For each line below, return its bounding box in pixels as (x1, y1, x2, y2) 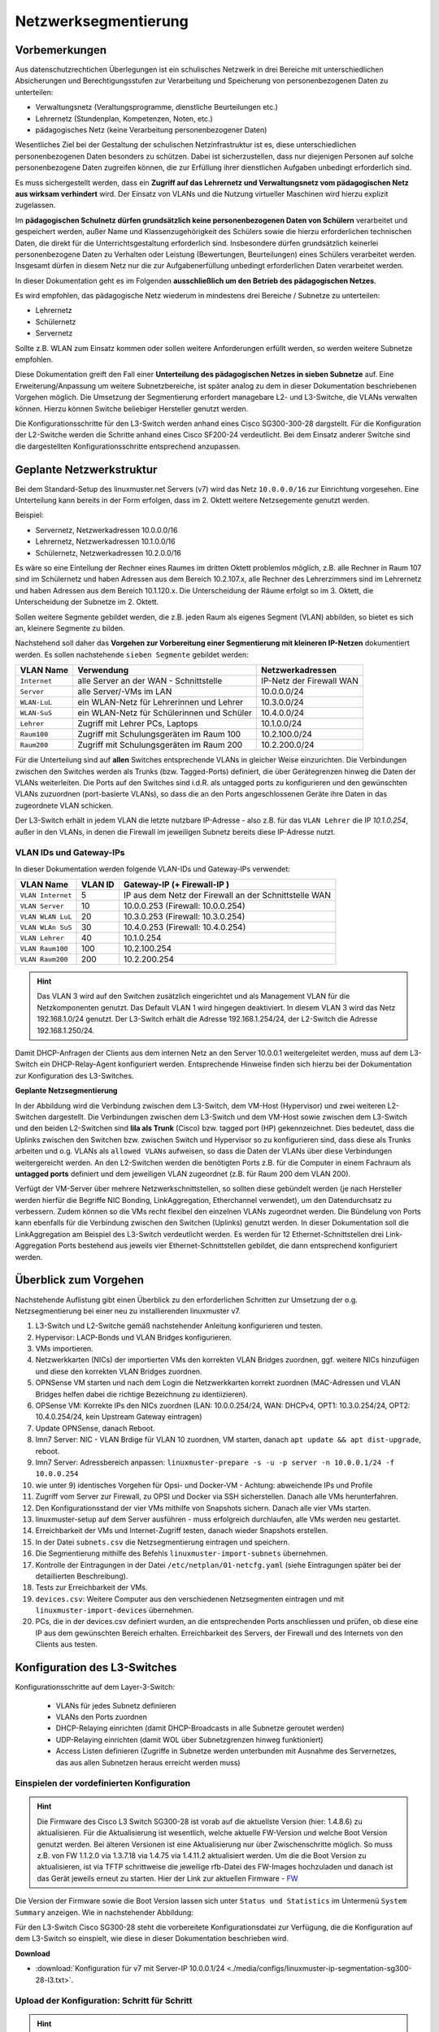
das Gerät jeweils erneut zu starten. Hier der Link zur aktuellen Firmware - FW (37, 1874, 298, 1883)
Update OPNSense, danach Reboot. (35, 1423, 155, 1433)
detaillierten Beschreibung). (35, 1571, 128, 1581)
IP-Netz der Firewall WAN (261, 675, 359, 687)
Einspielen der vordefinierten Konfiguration (15, 1778, 191, 1789)
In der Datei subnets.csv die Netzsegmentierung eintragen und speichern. (35, 1537, 290, 1547)
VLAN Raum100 (20, 944, 68, 953)
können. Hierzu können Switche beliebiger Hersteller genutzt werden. (15, 403, 249, 414)
